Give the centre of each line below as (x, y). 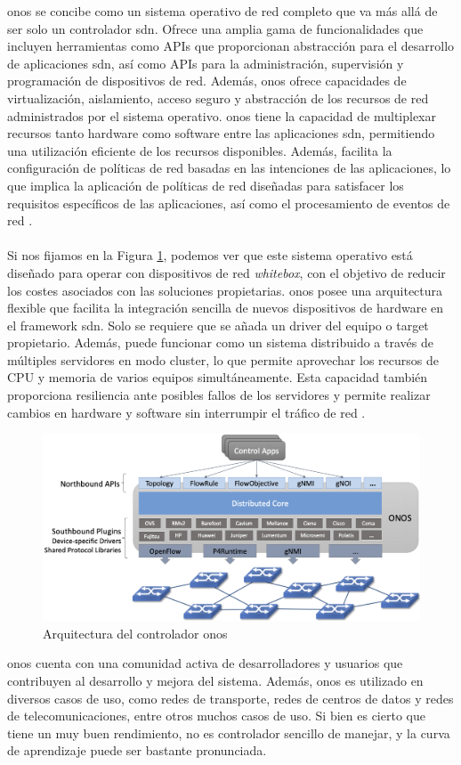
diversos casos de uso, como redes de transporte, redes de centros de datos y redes (230, 698)
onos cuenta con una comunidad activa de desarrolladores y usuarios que (205, 663)
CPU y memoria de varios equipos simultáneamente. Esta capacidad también (218, 377)
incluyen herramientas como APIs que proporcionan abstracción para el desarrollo (231, 46)
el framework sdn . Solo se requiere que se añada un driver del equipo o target (218, 325)
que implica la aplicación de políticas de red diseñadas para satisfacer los (206, 185)
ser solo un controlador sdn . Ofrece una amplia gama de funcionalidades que (215, 28)
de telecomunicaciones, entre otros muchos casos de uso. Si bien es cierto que (216, 716)
